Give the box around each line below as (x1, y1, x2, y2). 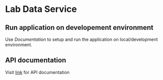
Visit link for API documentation (5, 69, 70, 75)
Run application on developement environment (5, 23, 154, 32)
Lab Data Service (5, 3, 77, 15)
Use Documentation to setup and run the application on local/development (5, 36, 158, 42)
